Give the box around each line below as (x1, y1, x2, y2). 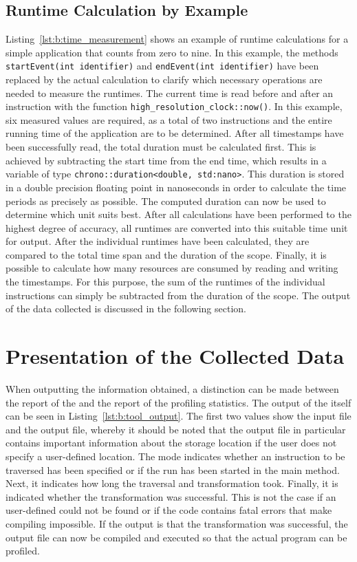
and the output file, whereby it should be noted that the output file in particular (6, 422, 346, 436)
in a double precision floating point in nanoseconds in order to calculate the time (6, 180, 347, 194)
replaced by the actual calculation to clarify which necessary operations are (6, 72, 323, 87)
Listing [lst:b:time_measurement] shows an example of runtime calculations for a (6, 32, 349, 46)
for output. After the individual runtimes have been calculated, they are (6, 234, 310, 248)
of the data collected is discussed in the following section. (6, 301, 246, 316)
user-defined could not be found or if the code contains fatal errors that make (6, 503, 332, 517)
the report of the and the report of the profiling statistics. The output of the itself (6, 395, 351, 409)
